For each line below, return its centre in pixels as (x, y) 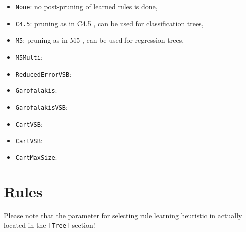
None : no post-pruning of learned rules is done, (87, 6)
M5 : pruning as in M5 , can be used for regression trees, (100, 40)
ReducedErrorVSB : (44, 73)
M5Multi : (29, 56)
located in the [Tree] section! (50, 225)
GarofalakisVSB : (42, 107)
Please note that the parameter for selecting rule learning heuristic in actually (123, 215)
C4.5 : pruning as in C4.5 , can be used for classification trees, (110, 23)
